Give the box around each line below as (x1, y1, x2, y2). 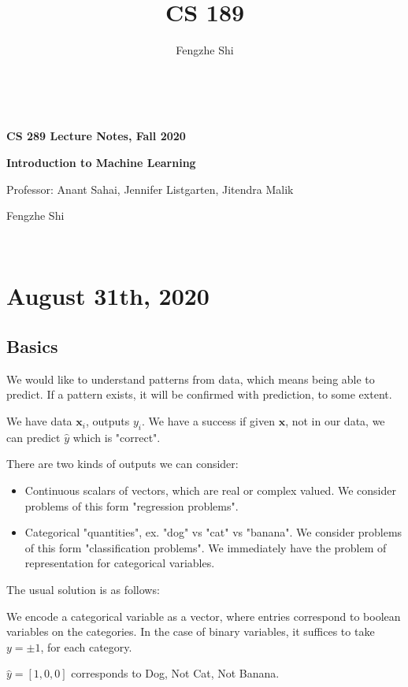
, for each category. (40, 638, 132, 655)
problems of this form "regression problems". (24, 497, 239, 514)
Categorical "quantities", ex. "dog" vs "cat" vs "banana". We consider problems (24, 524, 402, 540)
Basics (6, 334, 58, 358)
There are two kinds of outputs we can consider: (6, 455, 239, 472)
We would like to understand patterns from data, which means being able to (6, 370, 375, 387)
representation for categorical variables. (24, 555, 215, 571)
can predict (6, 429, 61, 445)
